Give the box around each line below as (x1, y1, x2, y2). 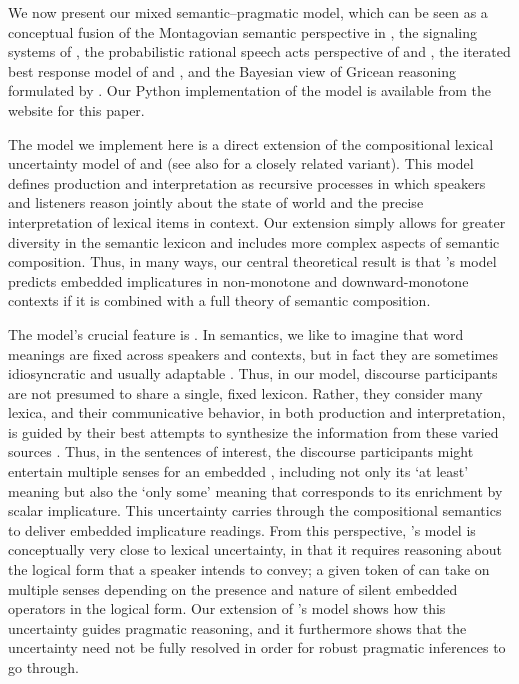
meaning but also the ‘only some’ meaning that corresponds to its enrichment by (8, 480, 503, 501)
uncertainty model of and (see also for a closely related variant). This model (8, 153, 474, 174)
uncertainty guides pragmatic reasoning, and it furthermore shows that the (8, 617, 467, 638)
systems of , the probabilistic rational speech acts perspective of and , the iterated (8, 41, 511, 62)
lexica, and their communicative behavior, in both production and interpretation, (8, 402, 506, 423)
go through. (8, 657, 79, 677)
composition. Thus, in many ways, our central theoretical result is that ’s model (8, 251, 497, 272)
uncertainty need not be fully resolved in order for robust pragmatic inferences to (8, 637, 506, 658)
